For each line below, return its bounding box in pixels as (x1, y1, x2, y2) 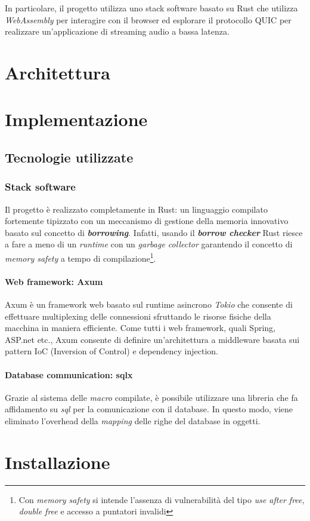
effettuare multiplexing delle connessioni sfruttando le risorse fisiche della (5, 309, 271, 322)
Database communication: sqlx (5, 368, 133, 381)
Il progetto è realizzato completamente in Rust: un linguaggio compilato (5, 203, 268, 215)
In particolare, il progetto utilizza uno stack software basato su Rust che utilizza (5, 2, 298, 14)
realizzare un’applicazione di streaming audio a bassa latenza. (5, 25, 230, 38)
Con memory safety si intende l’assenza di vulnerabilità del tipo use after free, (18, 493, 305, 505)
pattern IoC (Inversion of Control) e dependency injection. (5, 345, 218, 357)
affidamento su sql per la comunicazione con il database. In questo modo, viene (5, 403, 293, 415)
